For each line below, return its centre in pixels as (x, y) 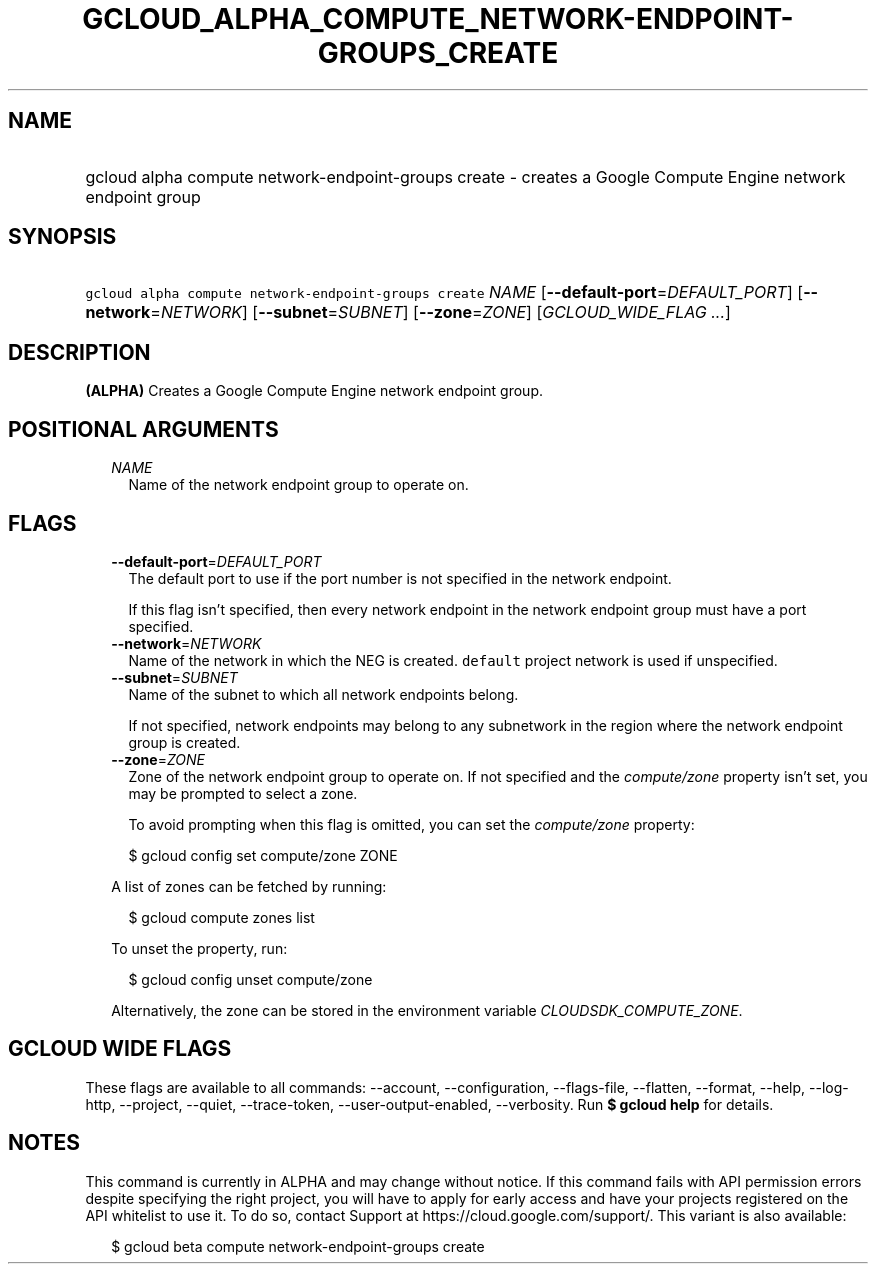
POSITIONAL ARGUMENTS (143, 429)
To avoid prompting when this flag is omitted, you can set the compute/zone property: (411, 824)
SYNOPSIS (62, 237)
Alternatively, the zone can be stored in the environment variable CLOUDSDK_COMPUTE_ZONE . (427, 1010)
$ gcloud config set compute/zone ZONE (263, 855)
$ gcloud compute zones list (221, 917)
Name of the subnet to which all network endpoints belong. (323, 694)
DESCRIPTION (79, 352)
